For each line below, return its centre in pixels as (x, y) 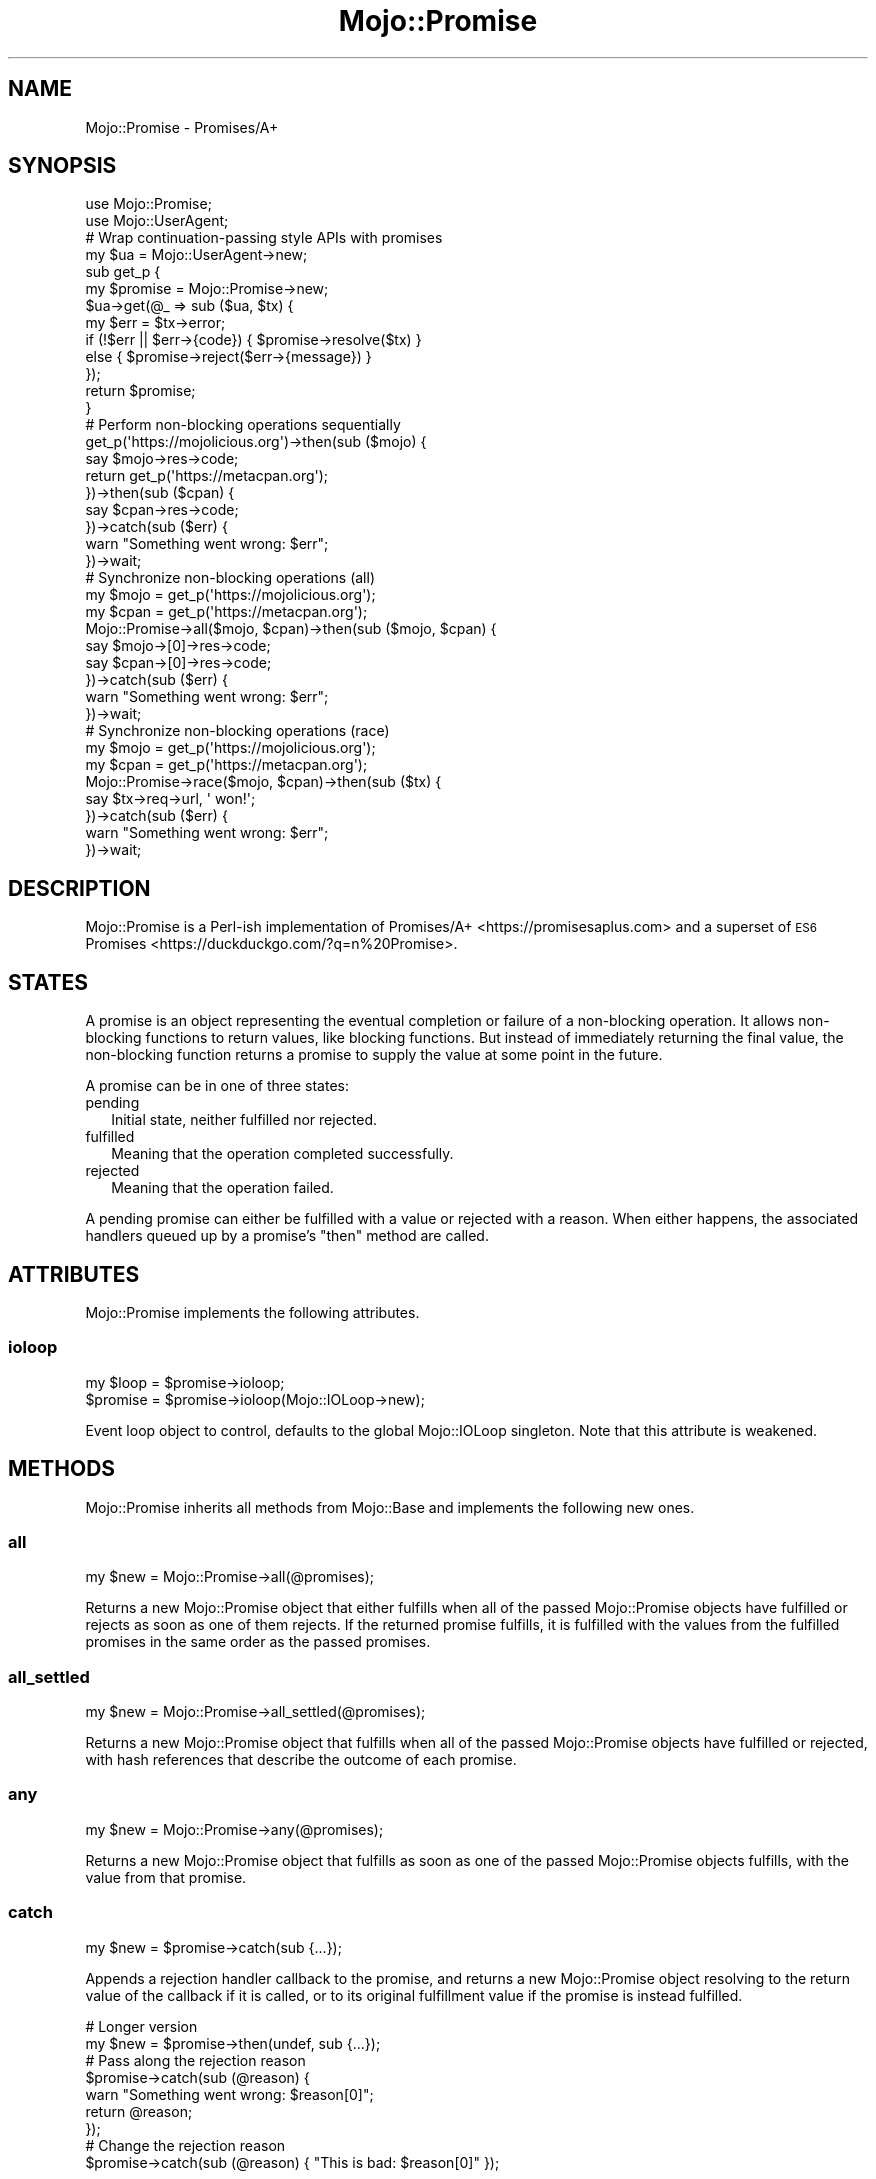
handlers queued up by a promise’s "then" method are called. (287, 1236)
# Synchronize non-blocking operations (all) (230, 578)
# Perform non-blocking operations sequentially (243, 425)
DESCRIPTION (79, 888)
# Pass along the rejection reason (195, 2060)
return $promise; (140, 391)
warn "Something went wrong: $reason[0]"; (229, 2094)
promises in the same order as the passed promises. (258, 1642)
